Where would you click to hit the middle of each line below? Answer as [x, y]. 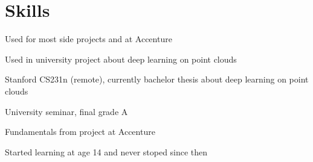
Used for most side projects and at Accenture [89, 39]
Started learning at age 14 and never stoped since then [106, 151]
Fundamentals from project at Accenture [80, 132]
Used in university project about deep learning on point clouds [121, 59]
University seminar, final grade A [66, 111]
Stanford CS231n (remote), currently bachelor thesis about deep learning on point [157, 79]
